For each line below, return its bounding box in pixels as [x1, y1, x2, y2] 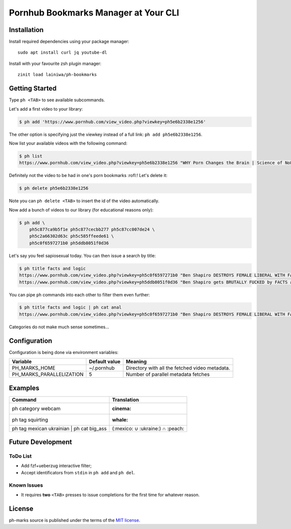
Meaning [126, 358, 147, 365]
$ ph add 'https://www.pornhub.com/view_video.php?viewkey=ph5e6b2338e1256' [19, 119, 206, 125]
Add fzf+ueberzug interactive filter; [21, 463, 92, 469]
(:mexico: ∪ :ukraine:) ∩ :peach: [112, 425, 184, 432]
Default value [89, 358, 121, 365]
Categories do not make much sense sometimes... [9, 324, 109, 330]
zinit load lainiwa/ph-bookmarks [17, 72, 97, 78]
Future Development [9, 438, 72, 446]
